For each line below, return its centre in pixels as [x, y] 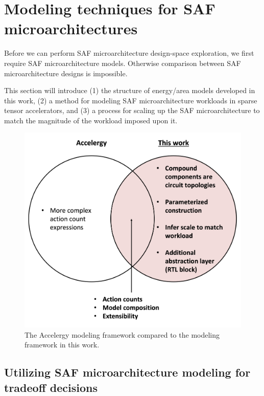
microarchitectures [71, 28]
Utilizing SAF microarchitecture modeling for [127, 372]
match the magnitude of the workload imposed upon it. [91, 120]
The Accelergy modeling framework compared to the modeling [122, 334]
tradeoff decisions [51, 387]
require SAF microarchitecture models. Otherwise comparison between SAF [123, 63]
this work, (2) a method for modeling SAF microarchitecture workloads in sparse [131, 100]
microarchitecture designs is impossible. [66, 73]
